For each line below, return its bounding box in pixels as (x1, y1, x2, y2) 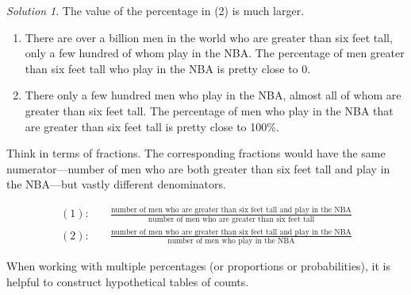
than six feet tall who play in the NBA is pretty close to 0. (25, 60, 311, 76)
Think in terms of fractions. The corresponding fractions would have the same (6, 145, 386, 161)
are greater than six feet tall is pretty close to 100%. (25, 118, 279, 134)
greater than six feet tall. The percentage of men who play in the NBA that (25, 102, 394, 118)
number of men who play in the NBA (167, 237, 295, 246)
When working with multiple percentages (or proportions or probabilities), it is (6, 258, 391, 274)
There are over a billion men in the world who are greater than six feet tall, (25, 29, 393, 45)
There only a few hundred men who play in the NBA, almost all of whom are (25, 87, 401, 103)
